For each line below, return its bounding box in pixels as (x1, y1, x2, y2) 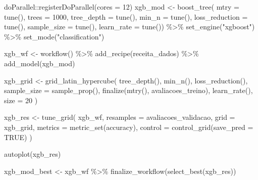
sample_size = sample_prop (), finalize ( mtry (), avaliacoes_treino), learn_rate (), (4, 85, 253, 96)
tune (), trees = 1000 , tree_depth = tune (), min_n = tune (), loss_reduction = (4, 11, 248, 22)
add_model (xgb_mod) (4, 58, 75, 68)
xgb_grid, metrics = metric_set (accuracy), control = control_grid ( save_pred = (4, 121, 253, 132)
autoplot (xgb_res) (4, 149, 61, 159)
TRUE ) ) (4, 131, 32, 142)
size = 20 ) (4, 95, 38, 105)
